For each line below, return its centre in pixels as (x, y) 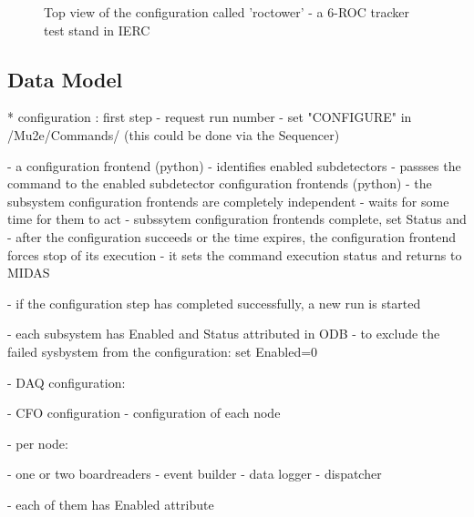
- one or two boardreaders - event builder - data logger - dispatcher (195, 474)
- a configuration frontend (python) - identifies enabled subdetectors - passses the (234, 165)
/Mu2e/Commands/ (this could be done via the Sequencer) (174, 134)
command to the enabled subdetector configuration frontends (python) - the (220, 183)
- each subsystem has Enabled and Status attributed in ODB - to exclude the (224, 334)
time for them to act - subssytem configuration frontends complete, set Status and (237, 219)
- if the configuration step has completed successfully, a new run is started (214, 303)
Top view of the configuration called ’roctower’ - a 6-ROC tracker (227, 12)
